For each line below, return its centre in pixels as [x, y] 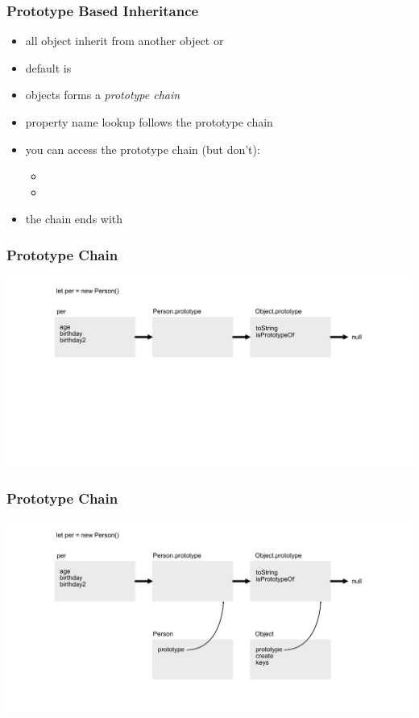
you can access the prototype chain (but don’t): [143, 149]
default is [48, 67]
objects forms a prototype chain [103, 95]
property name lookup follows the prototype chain [149, 122]
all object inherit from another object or [124, 41]
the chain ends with [74, 219]
